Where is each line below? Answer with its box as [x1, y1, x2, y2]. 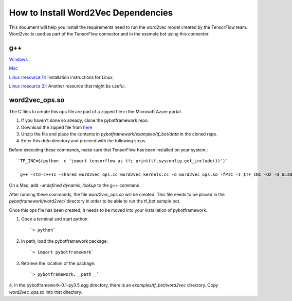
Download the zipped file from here [21, 124, 92, 130]
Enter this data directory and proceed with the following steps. [21, 138, 147, 144]
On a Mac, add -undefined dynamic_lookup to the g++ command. [9, 183, 141, 188]
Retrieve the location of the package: [21, 260, 95, 266]
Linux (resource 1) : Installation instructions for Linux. [9, 74, 114, 80]
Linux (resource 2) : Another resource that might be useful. [9, 83, 126, 89]
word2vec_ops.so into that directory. [9, 289, 83, 295]
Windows [9, 56, 28, 62]
